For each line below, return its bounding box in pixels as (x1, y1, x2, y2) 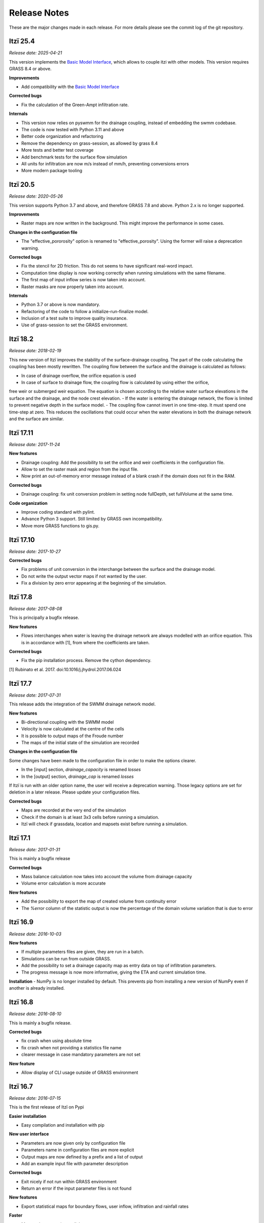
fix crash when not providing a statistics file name (21, 1044, 122, 1050)
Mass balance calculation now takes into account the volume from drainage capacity (21, 874, 193, 880)
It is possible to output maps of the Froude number (21, 733, 124, 739)
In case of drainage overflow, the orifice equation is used (21, 372, 136, 379)
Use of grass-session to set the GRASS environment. (21, 322, 128, 328)
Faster (9, 1212, 22, 1218)
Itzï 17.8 (9, 592, 33, 601)
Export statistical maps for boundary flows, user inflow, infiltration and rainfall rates (21, 1203, 189, 1209)
